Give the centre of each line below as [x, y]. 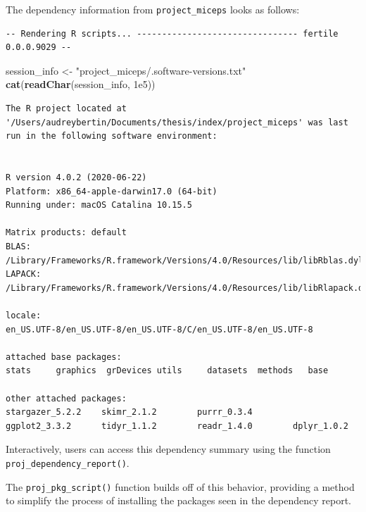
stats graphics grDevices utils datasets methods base [167, 371]
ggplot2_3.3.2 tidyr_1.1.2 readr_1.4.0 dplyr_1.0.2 [177, 426]
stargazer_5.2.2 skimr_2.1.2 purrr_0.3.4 [129, 412]
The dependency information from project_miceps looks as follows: [153, 9]
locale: [24, 315]
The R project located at [66, 109]
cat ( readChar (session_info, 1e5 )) [81, 84]
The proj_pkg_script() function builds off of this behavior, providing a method [180, 486]
